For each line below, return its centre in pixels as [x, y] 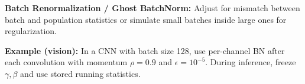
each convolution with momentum [66, 62]
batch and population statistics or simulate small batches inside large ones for [146, 19]
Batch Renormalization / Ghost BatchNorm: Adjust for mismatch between [152, 8]
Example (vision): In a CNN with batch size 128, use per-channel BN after [145, 50]
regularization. [31, 31]
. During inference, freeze [251, 62]
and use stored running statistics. [80, 73]
